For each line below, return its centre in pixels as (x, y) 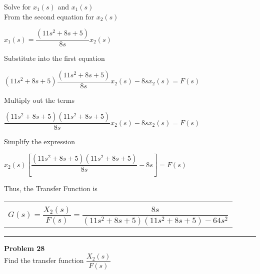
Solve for (17, 6)
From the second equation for (49, 16)
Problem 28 (24, 248)
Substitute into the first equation (54, 58)
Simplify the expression (40, 141)
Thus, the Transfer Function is (51, 188)
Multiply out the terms (39, 100)
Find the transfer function (44, 260)
